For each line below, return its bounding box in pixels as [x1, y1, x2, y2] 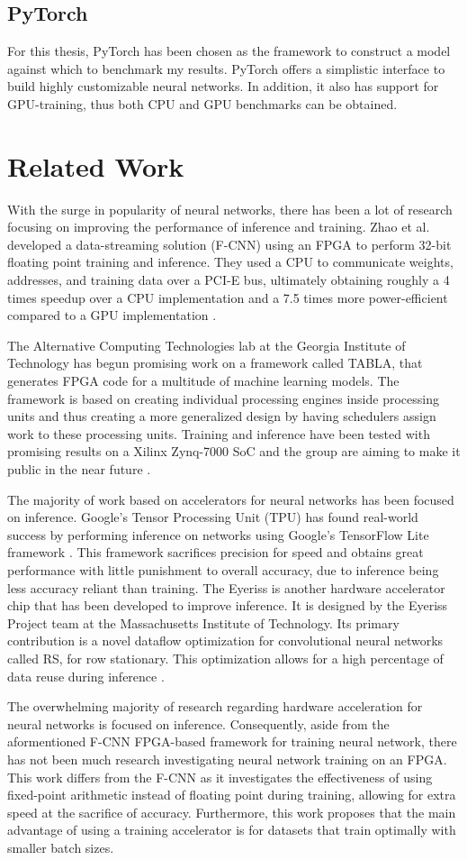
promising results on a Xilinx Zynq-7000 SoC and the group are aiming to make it [7, 442, 461, 461]
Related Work [7, 147, 184, 184]
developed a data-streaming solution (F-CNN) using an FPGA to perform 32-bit [7, 234, 452, 253]
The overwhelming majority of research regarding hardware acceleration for [7, 697, 423, 716]
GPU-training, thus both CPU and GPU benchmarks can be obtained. [7, 94, 398, 113]
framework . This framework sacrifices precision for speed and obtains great [7, 543, 424, 562]
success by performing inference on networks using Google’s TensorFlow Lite [7, 525, 429, 544]
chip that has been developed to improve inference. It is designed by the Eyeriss [7, 596, 448, 615]
